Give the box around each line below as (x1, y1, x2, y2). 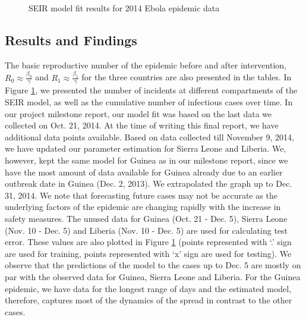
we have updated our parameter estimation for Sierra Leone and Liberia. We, (5, 142, 286, 155)
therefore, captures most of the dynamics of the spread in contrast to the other (5, 294, 292, 306)
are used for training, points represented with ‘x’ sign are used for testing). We (5, 247, 292, 259)
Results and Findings (5, 30, 137, 49)
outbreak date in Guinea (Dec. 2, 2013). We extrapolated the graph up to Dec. (5, 177, 292, 190)
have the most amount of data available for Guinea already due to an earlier (5, 165, 283, 178)
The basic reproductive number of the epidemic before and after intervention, (5, 58, 286, 71)
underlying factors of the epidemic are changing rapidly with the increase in (5, 200, 281, 213)
